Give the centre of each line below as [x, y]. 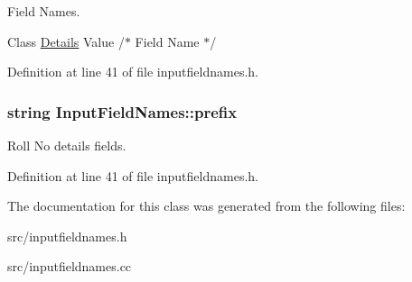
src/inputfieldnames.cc [70, 266]
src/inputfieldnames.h [67, 236]
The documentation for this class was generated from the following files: [206, 206]
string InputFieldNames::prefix [122, 111]
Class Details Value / [66, 41]
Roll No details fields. [67, 145]
